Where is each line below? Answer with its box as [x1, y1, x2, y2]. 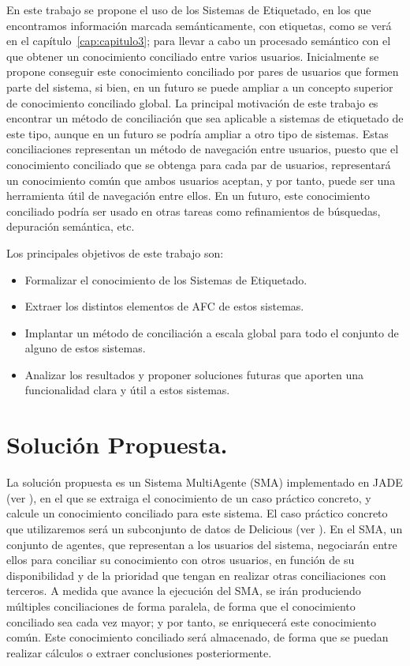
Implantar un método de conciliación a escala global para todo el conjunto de [24, 324, 399, 341]
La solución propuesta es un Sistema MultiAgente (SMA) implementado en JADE [6, 474, 403, 491]
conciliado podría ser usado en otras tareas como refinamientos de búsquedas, [6, 202, 381, 219]
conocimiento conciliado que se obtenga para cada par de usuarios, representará [6, 156, 391, 172]
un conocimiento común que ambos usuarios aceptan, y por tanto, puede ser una [6, 171, 396, 188]
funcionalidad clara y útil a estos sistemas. [24, 382, 230, 398]
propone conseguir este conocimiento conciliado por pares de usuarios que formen [6, 63, 399, 80]
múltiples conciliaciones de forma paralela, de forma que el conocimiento [6, 597, 356, 614]
